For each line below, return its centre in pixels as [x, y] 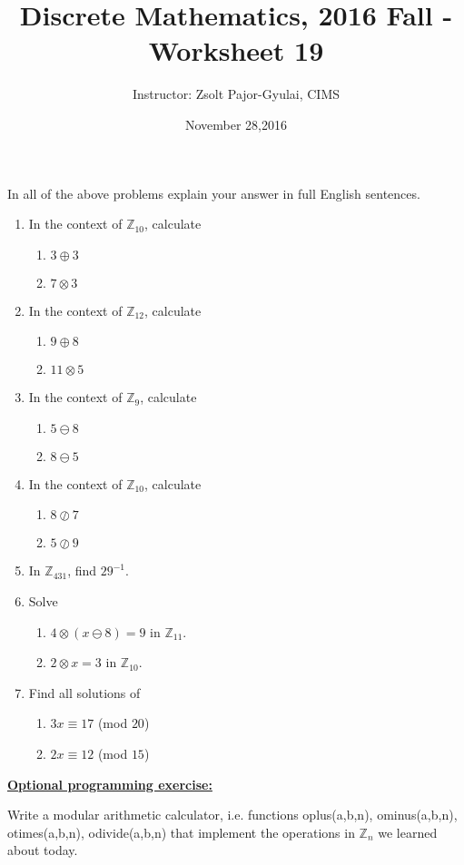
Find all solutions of [84, 692]
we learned [408, 832]
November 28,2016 [236, 124]
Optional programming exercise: [110, 784]
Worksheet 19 [236, 50]
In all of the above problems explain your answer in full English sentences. [214, 193]
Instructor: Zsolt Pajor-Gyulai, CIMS [236, 94]
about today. [43, 850]
